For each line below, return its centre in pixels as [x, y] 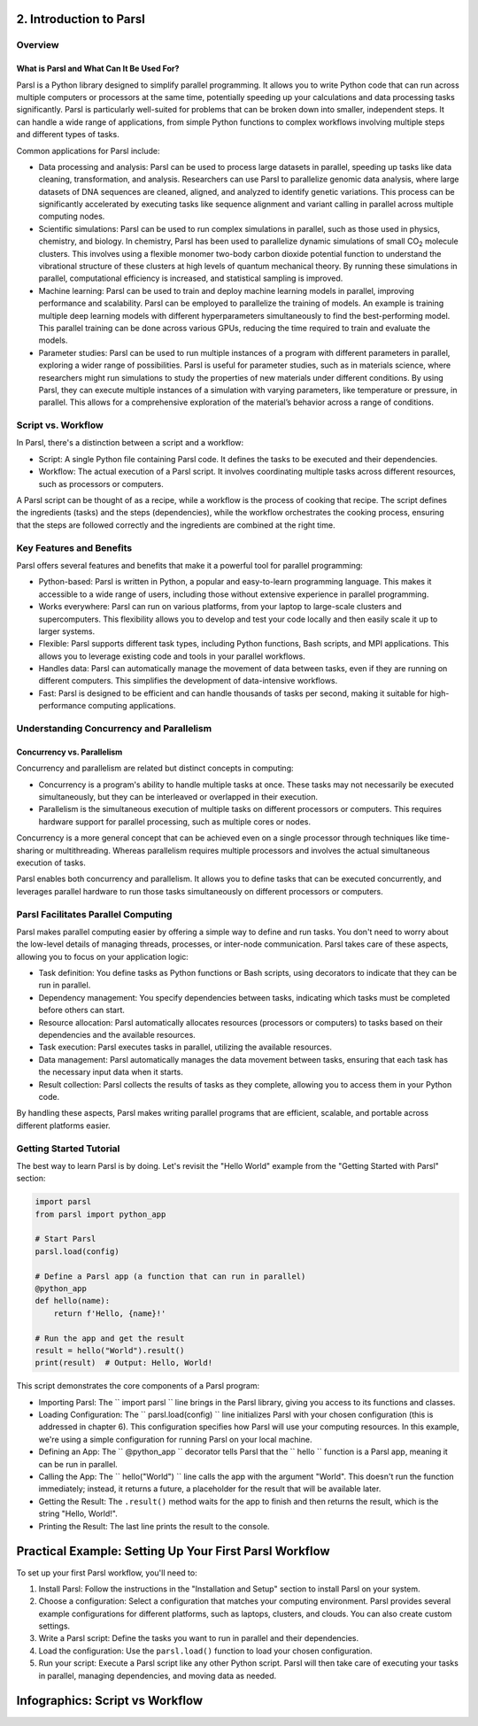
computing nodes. [72, 216]
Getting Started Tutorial [68, 1149]
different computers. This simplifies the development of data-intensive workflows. [188, 681]
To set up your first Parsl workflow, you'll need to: [107, 1573]
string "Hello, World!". [78, 1513]
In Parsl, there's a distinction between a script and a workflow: [130, 443]
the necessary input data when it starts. [111, 1072]
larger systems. [67, 631]
